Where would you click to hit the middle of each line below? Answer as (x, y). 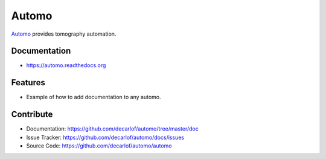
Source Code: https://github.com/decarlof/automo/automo (99, 146)
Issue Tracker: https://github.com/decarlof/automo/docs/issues (105, 137)
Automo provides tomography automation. (64, 34)
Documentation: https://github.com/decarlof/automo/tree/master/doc (112, 129)
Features (28, 83)
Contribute (32, 115)
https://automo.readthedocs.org (66, 65)
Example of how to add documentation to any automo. (94, 97)
